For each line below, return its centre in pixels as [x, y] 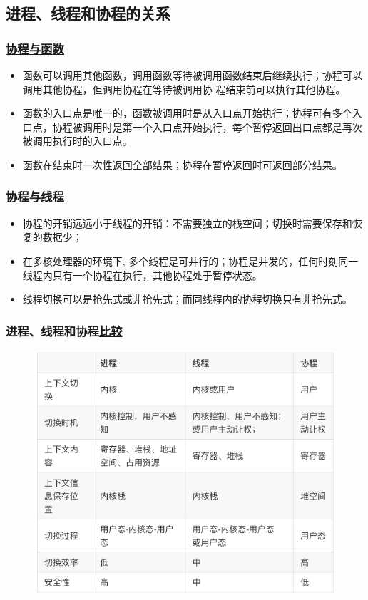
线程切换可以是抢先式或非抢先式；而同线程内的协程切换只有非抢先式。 [187, 299]
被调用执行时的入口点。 [77, 141]
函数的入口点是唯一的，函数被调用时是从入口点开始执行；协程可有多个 [187, 113]
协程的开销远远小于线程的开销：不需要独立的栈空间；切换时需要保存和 [187, 223]
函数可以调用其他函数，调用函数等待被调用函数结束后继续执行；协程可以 [192, 75]
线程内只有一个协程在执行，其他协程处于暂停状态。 [142, 275]
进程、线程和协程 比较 [64, 330]
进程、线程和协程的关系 [88, 13]
